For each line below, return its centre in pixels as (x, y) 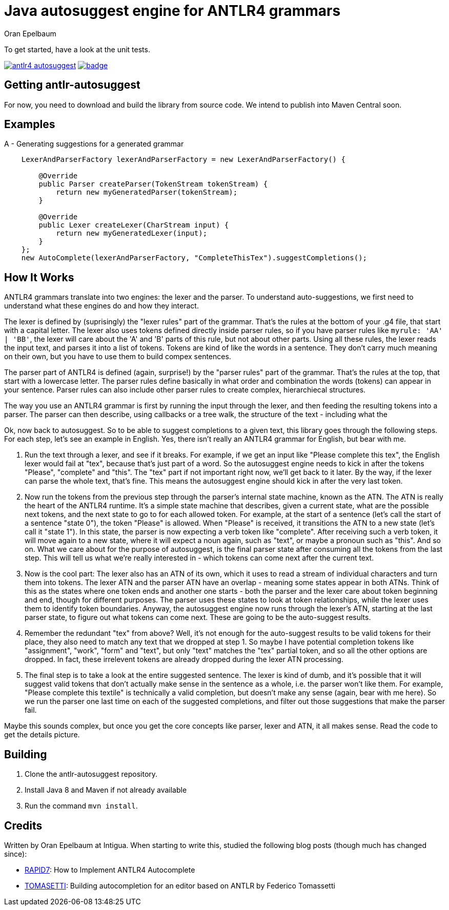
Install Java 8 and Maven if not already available (106, 790)
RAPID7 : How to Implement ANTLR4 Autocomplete (110, 870)
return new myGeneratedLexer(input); (132, 233)
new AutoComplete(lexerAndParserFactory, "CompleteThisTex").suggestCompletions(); (194, 258)
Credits (23, 825)
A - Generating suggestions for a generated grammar (94, 144)
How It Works (39, 277)
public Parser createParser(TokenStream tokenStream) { (153, 184)
